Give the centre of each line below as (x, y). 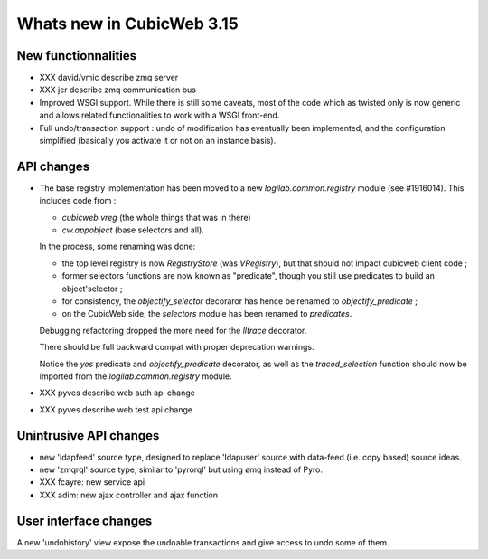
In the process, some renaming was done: (117, 246)
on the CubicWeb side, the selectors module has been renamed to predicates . (207, 314)
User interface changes (84, 521)
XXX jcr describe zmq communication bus (117, 90)
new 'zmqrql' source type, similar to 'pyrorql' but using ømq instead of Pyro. (181, 469)
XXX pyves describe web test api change (116, 409)
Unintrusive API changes (88, 436)
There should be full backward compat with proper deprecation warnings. (177, 347)
